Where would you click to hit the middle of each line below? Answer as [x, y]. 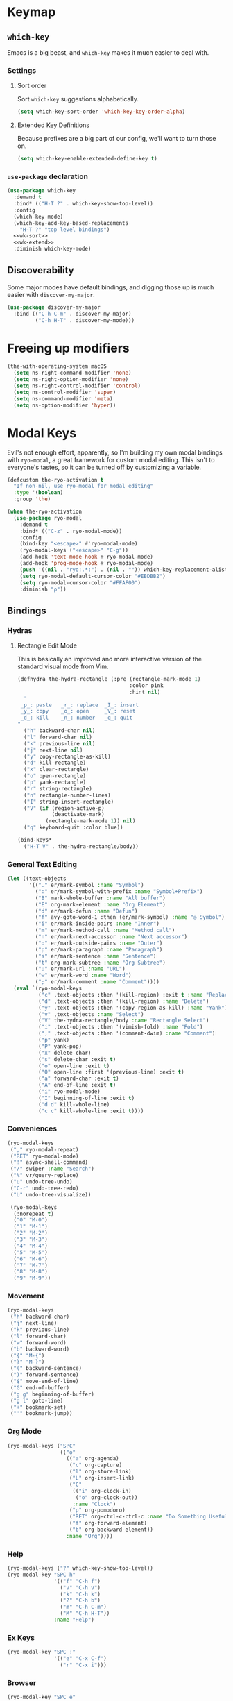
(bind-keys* [34, 840]
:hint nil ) [145, 692]
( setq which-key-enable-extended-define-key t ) [87, 159]
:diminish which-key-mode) [52, 249]
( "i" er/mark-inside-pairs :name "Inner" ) [97, 924]
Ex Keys [21, 1637]
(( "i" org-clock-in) [102, 1491]
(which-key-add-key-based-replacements [71, 223]
